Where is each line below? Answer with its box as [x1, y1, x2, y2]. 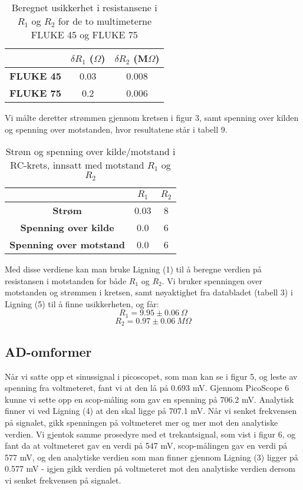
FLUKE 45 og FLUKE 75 [31, 28, 138, 41]
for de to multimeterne [58, 14, 152, 28]
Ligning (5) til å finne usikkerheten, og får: [5, 297, 159, 310]
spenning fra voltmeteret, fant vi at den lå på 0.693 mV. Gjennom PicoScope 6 [5, 382, 289, 394]
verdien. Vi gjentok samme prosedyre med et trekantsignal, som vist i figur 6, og [5, 427, 296, 440]
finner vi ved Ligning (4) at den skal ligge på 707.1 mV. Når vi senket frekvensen [5, 405, 297, 417]
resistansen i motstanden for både [5, 274, 127, 287]
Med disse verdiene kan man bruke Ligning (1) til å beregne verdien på [5, 263, 262, 275]
